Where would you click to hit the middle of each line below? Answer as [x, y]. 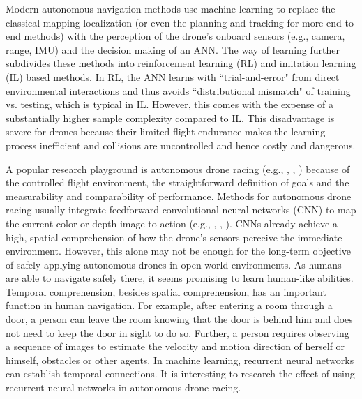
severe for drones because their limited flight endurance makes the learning [166, 131]
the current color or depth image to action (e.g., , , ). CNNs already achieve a [172, 223]
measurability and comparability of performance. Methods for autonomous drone [179, 196]
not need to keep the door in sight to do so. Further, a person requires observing [178, 332]
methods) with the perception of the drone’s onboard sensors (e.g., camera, [184, 36]
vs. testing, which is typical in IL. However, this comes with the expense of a [170, 104]
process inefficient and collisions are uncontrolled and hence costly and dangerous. [181, 145]
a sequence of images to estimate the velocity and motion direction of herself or [175, 346]
